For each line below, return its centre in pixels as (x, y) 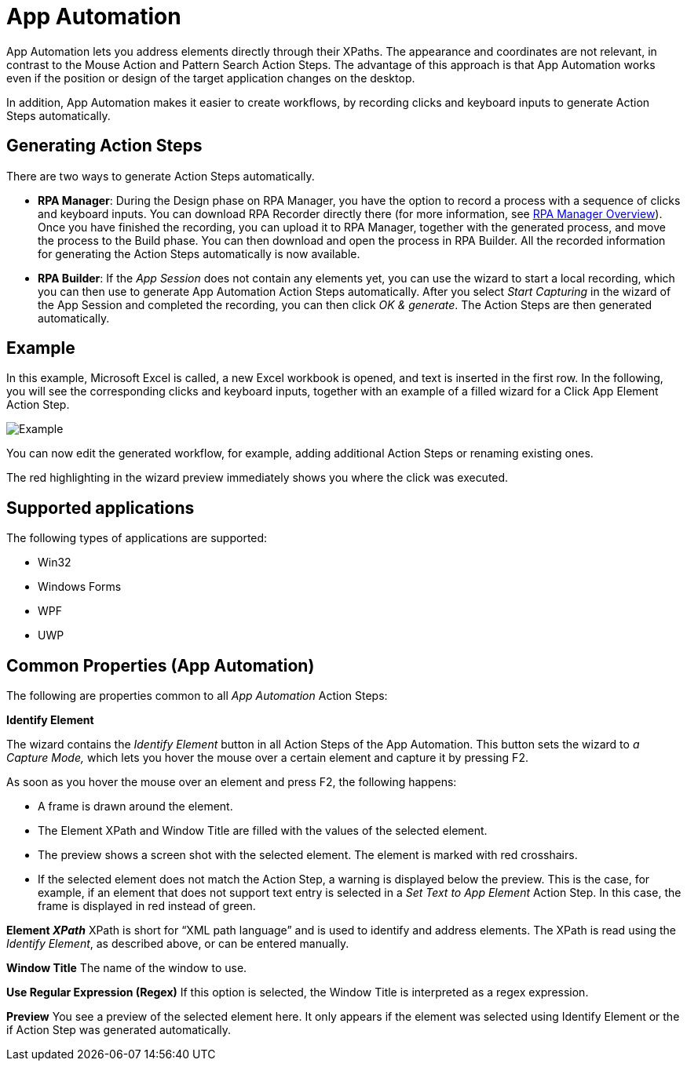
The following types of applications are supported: (137, 538)
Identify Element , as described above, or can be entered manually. (178, 944)
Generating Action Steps (104, 146)
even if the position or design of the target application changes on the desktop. (211, 78)
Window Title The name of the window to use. (127, 968)
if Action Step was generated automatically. (119, 1030)
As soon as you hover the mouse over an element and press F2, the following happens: (232, 782)
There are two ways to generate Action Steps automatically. (161, 176)
